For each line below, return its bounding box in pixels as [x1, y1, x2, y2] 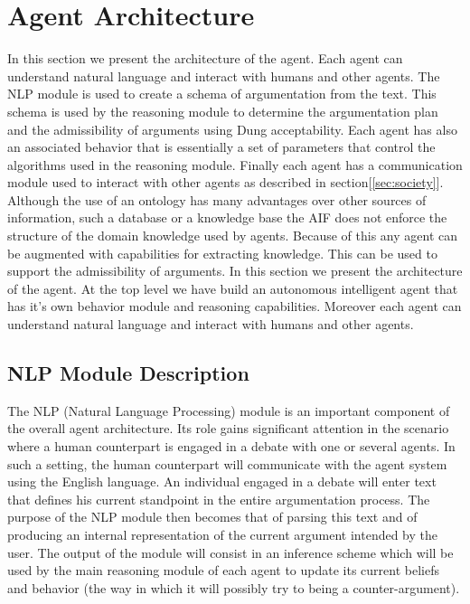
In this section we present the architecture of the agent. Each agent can [7, 49, 403, 68]
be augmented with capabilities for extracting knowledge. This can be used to [7, 243, 437, 262]
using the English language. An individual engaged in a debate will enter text [7, 472, 437, 491]
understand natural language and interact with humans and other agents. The [7, 66, 440, 85]
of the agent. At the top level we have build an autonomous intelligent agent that [7, 278, 458, 297]
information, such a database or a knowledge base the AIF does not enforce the [7, 208, 447, 227]
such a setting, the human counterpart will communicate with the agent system [7, 454, 447, 473]
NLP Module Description [7, 359, 249, 387]
